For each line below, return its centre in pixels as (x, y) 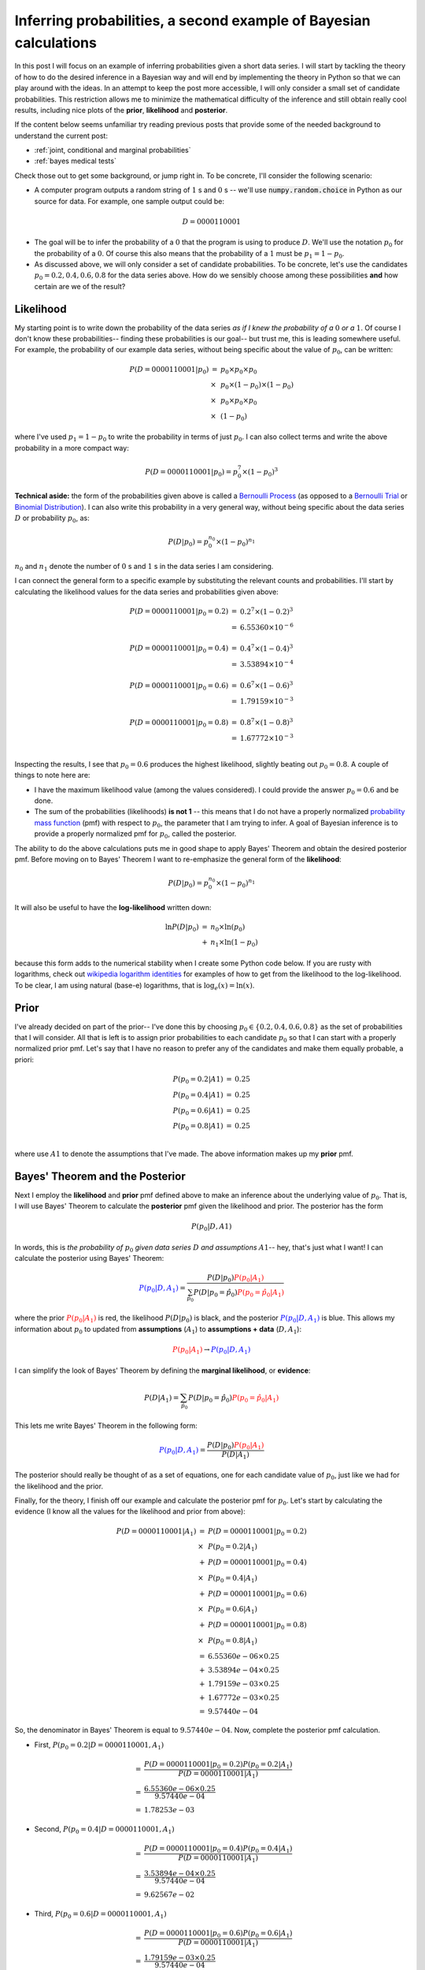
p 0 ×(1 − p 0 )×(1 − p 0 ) (257, 386)
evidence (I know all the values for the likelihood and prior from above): (130, 1511)
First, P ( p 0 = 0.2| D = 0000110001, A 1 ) (99, 1745)
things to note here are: (52, 775)
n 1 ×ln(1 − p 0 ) (234, 943)
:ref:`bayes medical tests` (76, 161)
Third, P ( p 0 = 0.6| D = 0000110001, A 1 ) (100, 1914)
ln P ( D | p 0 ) (182, 927)
